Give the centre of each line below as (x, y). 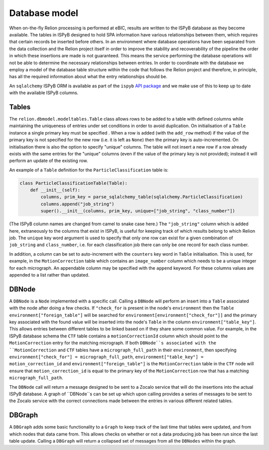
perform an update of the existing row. (49, 161)
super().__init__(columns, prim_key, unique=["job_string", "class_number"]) (138, 211)
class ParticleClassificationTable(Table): (74, 183)
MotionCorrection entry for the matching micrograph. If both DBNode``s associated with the (113, 343)
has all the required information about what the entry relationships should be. (88, 77)
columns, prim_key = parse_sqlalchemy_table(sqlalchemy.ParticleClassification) (142, 197)
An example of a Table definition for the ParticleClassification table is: (89, 170)
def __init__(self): (55, 190)
